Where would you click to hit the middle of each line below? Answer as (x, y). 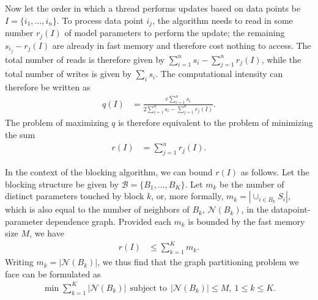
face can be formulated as (53, 273)
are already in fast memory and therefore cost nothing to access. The (182, 45)
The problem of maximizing (57, 123)
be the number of (252, 184)
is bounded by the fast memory (246, 221)
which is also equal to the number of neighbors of (97, 209)
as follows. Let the (275, 171)
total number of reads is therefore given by (85, 59)
